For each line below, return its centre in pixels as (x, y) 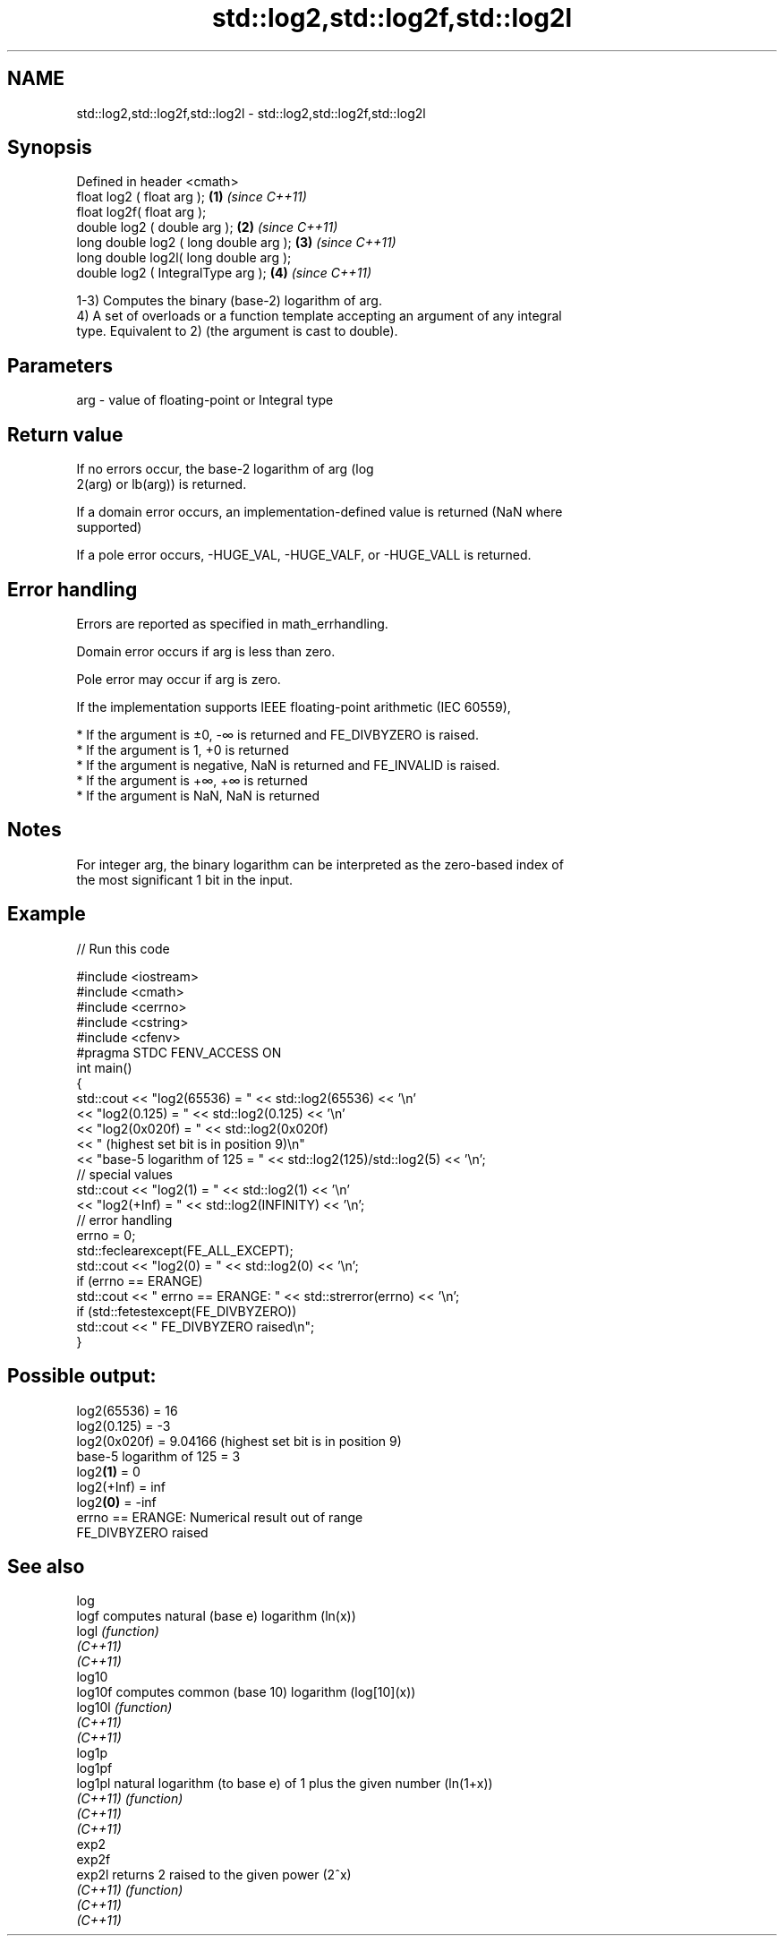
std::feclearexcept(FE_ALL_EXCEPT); (185, 1250)
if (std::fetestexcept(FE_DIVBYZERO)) (187, 1311)
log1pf (94, 1768)
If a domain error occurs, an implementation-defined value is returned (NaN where (320, 512)
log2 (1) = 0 (108, 1471)
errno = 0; (106, 1235)
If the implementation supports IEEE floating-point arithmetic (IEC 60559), (294, 706)
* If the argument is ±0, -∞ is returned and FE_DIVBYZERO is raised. (277, 734)
